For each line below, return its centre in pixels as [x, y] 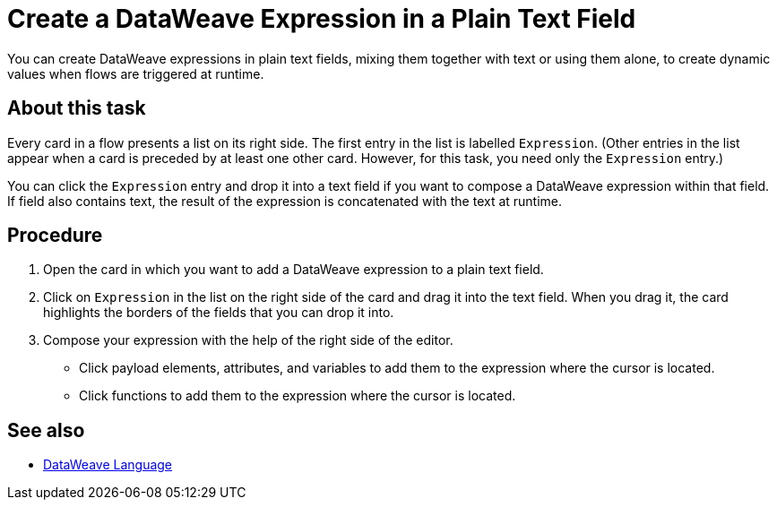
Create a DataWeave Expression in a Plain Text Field [322, 19]
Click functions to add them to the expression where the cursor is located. [298, 396]
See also [46, 430]
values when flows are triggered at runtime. [136, 73]
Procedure [55, 236]
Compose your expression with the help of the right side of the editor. [248, 340]
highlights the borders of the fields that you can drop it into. [219, 313]
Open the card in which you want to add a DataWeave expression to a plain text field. [294, 270]
